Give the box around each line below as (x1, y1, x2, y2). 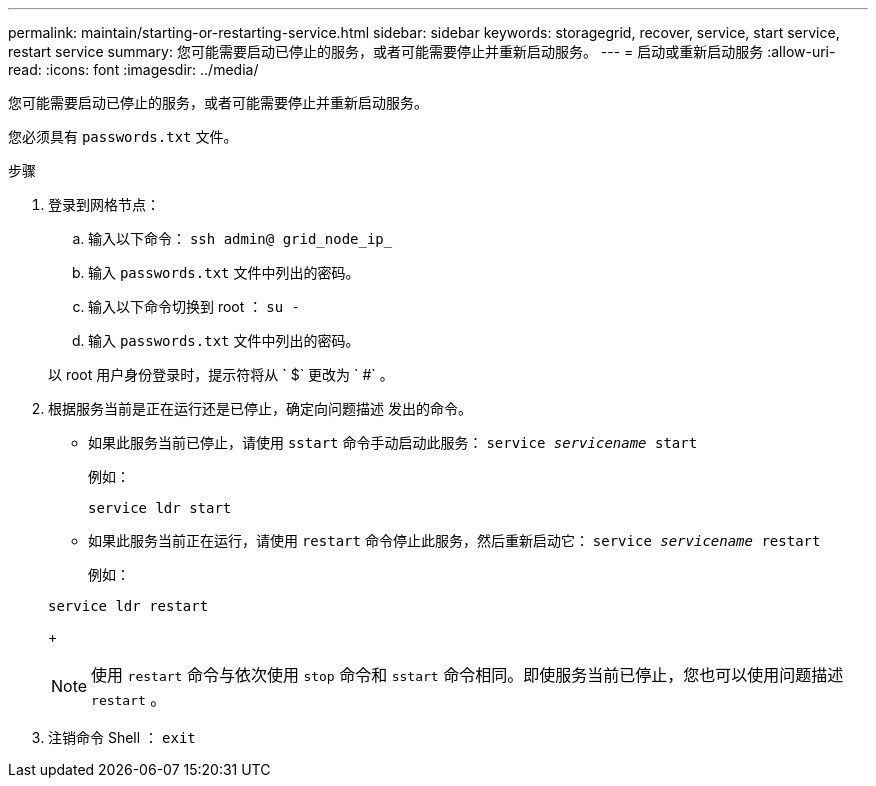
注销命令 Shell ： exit (48, 729, 196, 746)
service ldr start (88, 500, 232, 516)
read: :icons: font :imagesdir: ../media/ (8, 61, 259, 78)
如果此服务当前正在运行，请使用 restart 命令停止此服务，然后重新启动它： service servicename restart (88, 532, 821, 549)
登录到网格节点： (48, 196, 160, 213)
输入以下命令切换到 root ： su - (88, 298, 300, 315)
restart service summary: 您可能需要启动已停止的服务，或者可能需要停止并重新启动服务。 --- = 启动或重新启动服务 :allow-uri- (8, 43, 836, 60)
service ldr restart (48, 598, 209, 614)
